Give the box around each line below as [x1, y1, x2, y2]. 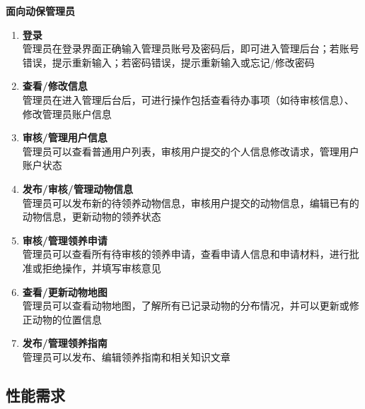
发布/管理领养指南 [22, 336, 108, 350]
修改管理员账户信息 [22, 106, 112, 121]
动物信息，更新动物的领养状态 [22, 209, 161, 224]
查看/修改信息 [22, 78, 88, 93]
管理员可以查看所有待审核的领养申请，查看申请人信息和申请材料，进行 [22, 247, 349, 261]
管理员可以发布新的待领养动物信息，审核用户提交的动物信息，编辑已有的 [22, 195, 359, 210]
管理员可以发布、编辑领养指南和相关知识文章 [22, 349, 231, 364]
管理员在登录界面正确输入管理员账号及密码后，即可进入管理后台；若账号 [22, 41, 359, 56]
